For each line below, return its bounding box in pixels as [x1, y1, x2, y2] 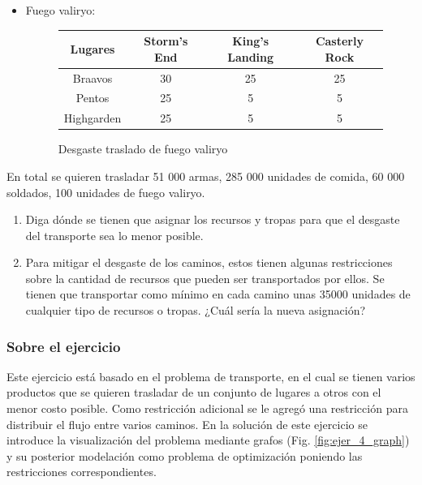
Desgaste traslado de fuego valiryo [58, 140, 228, 157]
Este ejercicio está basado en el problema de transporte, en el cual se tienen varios [6, 367, 416, 384]
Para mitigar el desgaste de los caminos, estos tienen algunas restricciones [25, 254, 393, 271]
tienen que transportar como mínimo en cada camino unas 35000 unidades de [25, 285, 411, 303]
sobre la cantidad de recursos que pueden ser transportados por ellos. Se [25, 269, 385, 286]
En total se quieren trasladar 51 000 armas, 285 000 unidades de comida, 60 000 [6, 167, 405, 184]
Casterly [315, 32, 364, 49]
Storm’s [144, 32, 188, 49]
